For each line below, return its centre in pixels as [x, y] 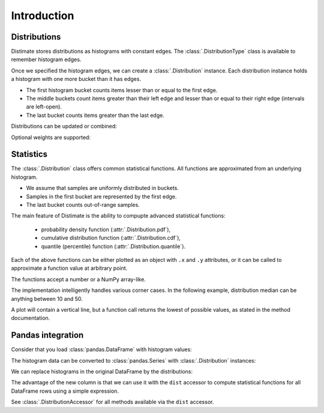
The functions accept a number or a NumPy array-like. [79, 279]
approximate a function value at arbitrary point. [69, 268]
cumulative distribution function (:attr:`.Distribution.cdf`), [111, 238]
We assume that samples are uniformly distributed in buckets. [103, 188]
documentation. [31, 318]
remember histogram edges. [46, 59]
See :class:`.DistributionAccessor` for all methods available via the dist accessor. [112, 402]
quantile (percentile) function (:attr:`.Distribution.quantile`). [113, 246]
